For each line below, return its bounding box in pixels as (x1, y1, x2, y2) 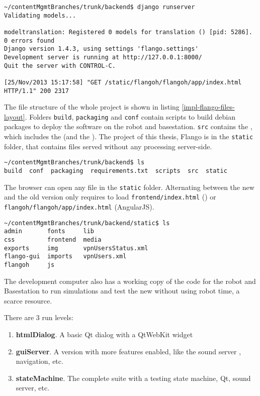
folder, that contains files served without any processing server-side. (4, 141, 212, 151)
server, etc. (16, 382, 50, 393)
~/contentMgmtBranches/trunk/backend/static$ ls (4, 219, 170, 227)
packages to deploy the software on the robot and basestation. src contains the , (4, 121, 252, 132)
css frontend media (4, 236, 102, 243)
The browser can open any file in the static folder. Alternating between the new (4, 181, 254, 192)
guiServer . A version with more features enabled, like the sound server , (16, 346, 241, 356)
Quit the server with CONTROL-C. (4, 62, 116, 69)
